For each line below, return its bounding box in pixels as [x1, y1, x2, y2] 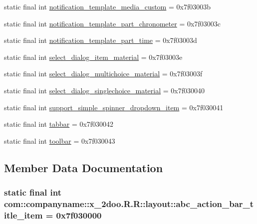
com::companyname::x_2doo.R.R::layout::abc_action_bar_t [4, 197, 254, 210]
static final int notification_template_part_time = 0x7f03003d [4, 35, 197, 45]
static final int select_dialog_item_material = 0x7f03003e [4, 51, 183, 62]
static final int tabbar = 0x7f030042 [4, 119, 114, 129]
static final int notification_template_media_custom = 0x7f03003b [4, 1, 211, 11]
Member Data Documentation [4, 160, 163, 175]
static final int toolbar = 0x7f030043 [4, 135, 115, 146]
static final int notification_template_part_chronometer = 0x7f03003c [4, 18, 221, 28]
